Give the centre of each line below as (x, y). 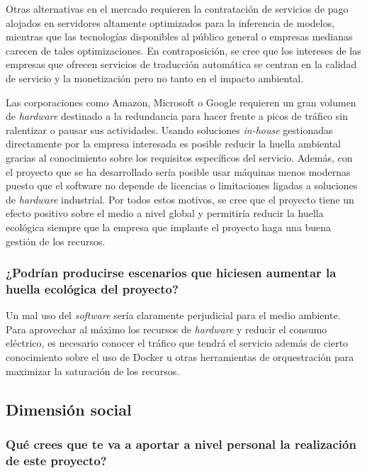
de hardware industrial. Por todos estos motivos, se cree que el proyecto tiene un (180, 199)
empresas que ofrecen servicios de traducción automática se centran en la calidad (181, 64)
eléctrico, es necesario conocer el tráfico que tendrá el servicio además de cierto (177, 343)
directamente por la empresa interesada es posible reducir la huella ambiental (174, 144)
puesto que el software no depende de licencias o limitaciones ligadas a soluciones (182, 185)
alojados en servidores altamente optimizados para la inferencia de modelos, (170, 22)
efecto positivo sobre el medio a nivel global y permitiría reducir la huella (165, 213)
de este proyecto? (56, 460)
